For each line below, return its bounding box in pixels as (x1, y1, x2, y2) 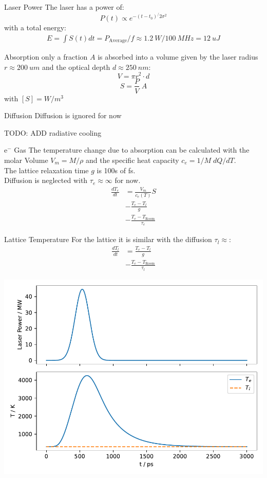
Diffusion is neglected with (4, 175, 88, 186)
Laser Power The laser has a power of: (4, 2, 124, 12)
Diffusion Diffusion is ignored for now (4, 110, 122, 121)
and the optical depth (42, 61, 110, 72)
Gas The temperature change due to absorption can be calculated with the (14, 144, 250, 155)
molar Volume (4, 154, 48, 165)
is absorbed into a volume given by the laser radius (98, 51, 258, 62)
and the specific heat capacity (85, 154, 179, 165)
